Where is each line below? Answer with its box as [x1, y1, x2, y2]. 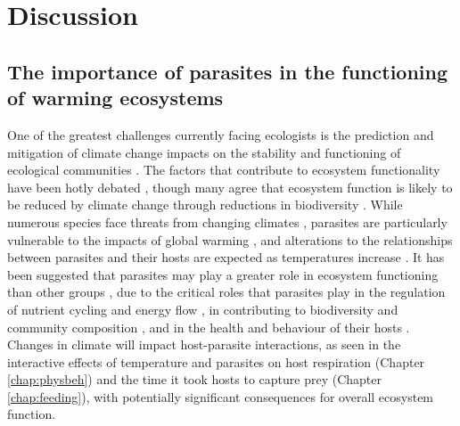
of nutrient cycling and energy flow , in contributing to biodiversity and [7, 299, 398, 318]
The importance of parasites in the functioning [7, 57, 448, 85]
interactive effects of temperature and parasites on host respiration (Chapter [7, 352, 425, 371]
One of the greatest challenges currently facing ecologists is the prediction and [7, 125, 434, 143]
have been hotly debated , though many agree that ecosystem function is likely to [7, 177, 453, 196]
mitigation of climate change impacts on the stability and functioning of [7, 143, 401, 161]
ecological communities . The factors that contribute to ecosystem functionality [7, 160, 440, 179]
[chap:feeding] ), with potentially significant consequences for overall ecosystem [7, 387, 434, 406]
